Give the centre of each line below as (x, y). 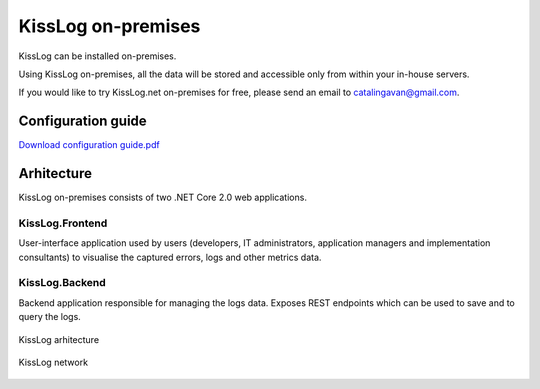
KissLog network (53, 362)
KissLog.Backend (62, 283)
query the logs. (50, 317)
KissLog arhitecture (59, 339)
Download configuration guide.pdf (89, 145)
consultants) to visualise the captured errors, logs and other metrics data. (170, 257)
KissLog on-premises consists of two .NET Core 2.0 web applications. (162, 197)
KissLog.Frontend (63, 223)
